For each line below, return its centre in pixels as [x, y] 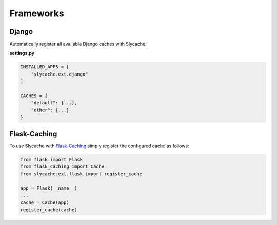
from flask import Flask [52, 160]
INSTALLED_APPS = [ [45, 67]
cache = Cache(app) [45, 203]
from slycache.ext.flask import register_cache [81, 174]
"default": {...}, [54, 103]
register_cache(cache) [49, 210]
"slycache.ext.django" [60, 74]
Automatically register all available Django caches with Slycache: [78, 44]
